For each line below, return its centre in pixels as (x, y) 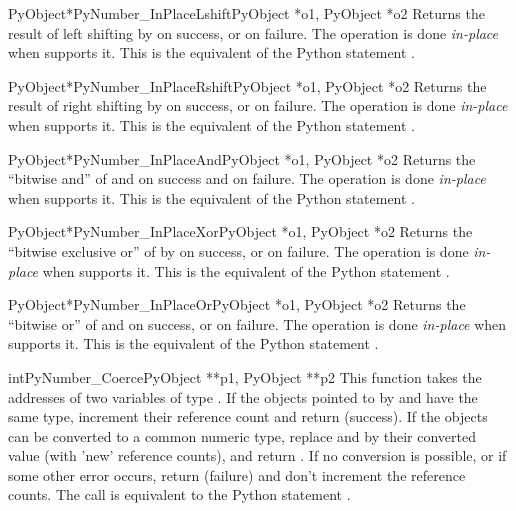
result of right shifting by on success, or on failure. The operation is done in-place (258, 105)
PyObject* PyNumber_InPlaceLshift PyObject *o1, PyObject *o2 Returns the (246, 13)
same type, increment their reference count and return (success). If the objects (248, 416)
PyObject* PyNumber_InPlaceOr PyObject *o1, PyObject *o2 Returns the (237, 304)
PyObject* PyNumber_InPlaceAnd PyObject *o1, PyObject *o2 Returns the (242, 158)
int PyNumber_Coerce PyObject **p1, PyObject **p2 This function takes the (245, 376)
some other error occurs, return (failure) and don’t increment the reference (237, 474)
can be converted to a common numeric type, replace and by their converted (242, 435)
